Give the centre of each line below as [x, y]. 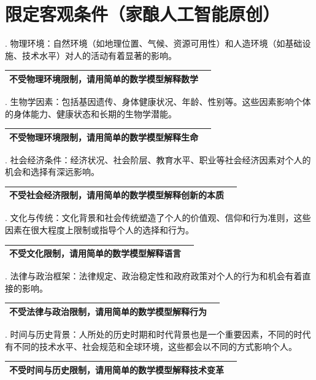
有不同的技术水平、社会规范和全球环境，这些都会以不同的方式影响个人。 [151, 346]
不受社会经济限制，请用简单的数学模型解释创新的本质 [117, 195]
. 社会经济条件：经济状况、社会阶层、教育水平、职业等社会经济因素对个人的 [158, 159]
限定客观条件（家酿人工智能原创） [143, 14]
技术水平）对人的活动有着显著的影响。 [99, 55]
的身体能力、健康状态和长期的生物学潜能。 [91, 113]
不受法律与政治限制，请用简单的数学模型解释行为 [108, 311]
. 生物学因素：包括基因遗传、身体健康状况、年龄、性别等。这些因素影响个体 [158, 101]
